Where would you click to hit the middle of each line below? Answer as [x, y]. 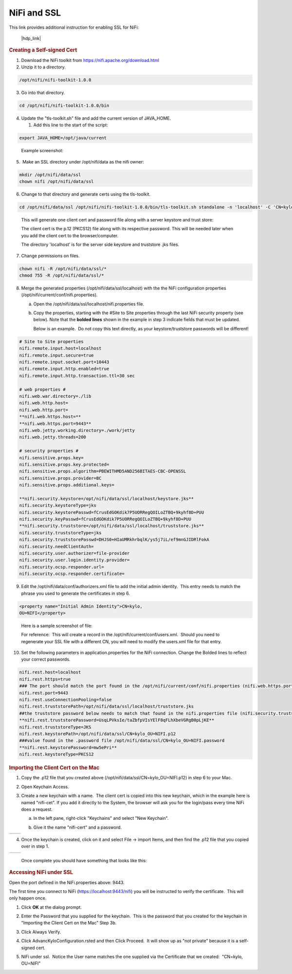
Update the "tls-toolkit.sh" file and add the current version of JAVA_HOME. [96, 118]
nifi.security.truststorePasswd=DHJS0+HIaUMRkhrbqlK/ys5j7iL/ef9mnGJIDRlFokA [114, 540]
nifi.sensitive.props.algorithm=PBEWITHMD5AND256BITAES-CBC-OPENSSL [103, 471]
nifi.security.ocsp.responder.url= [62, 567]
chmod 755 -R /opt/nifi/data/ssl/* [62, 275]
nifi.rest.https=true [45, 679]
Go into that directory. [43, 92]
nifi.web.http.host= [44, 403]
